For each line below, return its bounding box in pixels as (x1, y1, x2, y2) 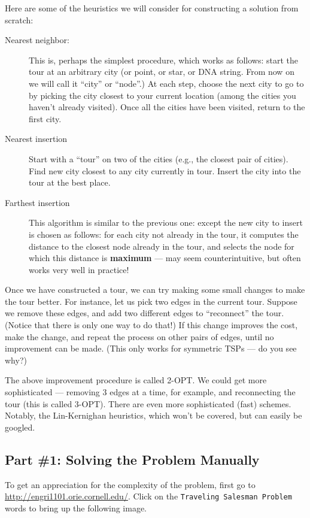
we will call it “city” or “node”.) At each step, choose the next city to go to (29, 77, 304, 89)
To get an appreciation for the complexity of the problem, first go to (5, 478, 256, 490)
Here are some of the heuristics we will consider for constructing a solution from (5, 2, 299, 14)
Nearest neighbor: (5, 34, 69, 46)
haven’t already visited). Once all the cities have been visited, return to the (29, 101, 305, 113)
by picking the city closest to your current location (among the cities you (29, 89, 296, 101)
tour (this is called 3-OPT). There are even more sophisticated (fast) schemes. (5, 397, 291, 410)
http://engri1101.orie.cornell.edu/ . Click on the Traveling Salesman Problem (5, 490, 292, 502)
